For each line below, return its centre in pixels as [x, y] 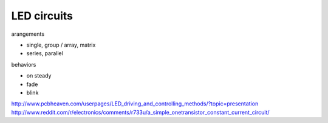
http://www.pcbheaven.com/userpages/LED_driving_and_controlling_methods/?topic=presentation [135, 104]
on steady [39, 76]
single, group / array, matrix [61, 45]
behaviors [24, 64]
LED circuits [42, 16]
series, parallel [45, 53]
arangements [28, 34]
